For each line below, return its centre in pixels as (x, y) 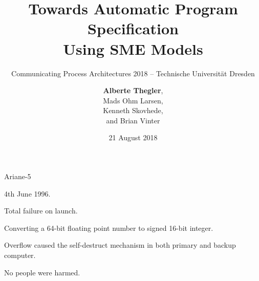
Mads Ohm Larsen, (133, 100)
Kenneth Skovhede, (133, 110)
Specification (133, 28)
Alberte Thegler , (133, 90)
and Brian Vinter (133, 120)
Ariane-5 (18, 176)
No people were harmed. (42, 272)
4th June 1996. (27, 193)
